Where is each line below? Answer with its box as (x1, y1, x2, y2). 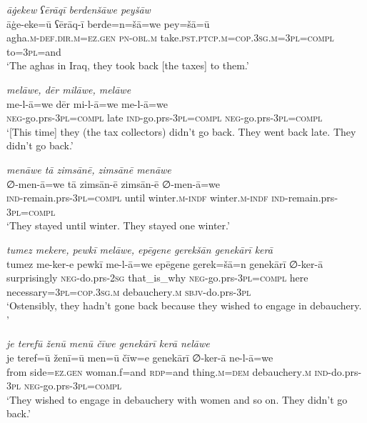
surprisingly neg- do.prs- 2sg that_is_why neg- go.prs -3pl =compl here (6, 270, 308, 285)
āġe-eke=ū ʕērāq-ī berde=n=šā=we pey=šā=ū (6, 16, 210, 31)
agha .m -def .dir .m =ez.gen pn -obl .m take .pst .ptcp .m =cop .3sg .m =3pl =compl (6, 30, 334, 45)
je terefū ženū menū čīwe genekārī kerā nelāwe (6, 336, 210, 351)
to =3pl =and (6, 44, 61, 59)
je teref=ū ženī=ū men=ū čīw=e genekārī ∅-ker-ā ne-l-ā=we (6, 350, 273, 365)
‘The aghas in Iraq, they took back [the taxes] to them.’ (6, 58, 249, 73)
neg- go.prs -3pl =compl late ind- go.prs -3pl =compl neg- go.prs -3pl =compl (6, 110, 323, 125)
